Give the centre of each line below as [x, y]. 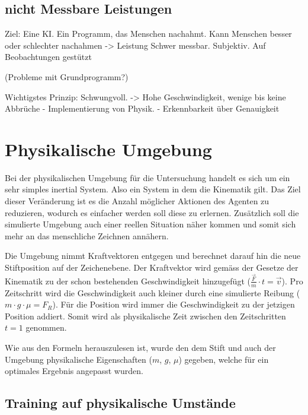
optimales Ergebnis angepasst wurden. [74, 371]
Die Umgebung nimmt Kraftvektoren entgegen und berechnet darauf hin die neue [153, 256]
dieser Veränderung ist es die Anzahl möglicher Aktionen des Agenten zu [137, 201]
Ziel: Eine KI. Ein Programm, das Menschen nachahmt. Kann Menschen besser [148, 34]
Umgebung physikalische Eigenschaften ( [78, 359]
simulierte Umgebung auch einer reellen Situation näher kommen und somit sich [150, 224]
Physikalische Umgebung [108, 149]
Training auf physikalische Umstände [120, 403]
